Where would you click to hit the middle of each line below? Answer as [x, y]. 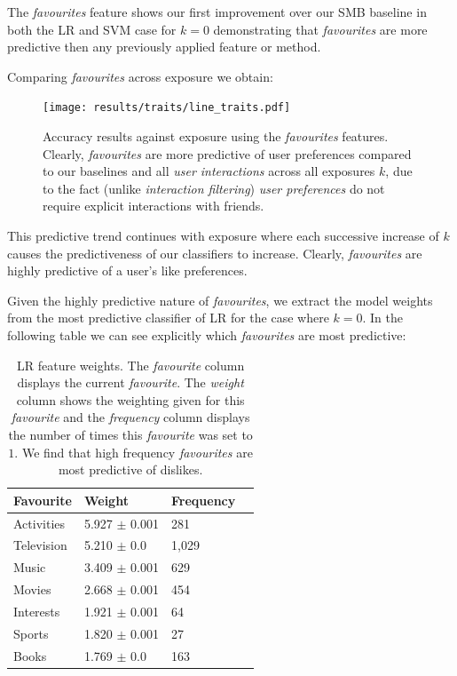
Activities [39, 523]
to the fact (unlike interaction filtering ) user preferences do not [214, 188]
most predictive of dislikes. [130, 469]
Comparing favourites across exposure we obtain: [140, 76]
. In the [383, 318]
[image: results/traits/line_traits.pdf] [167, 108]
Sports [31, 633]
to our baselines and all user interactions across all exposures [209, 171]
